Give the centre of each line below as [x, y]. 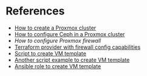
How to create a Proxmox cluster [55, 28]
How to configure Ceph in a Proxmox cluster [70, 34]
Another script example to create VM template [72, 60]
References [35, 11]
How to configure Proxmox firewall [57, 40]
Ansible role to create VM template [57, 66]
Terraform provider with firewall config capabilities [77, 47]
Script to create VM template [50, 53]
